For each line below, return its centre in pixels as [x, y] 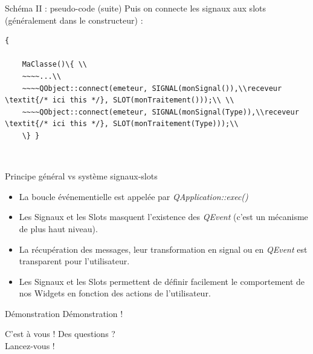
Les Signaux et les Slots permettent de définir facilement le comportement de [162, 281]
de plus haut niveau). [58, 228]
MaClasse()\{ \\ [55, 65]
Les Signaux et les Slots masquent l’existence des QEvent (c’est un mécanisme [163, 217]
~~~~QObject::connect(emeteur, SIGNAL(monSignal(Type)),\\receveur [160, 112]
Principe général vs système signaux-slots [81, 176]
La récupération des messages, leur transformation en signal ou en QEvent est [163, 249]
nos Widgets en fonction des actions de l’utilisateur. [115, 293]
